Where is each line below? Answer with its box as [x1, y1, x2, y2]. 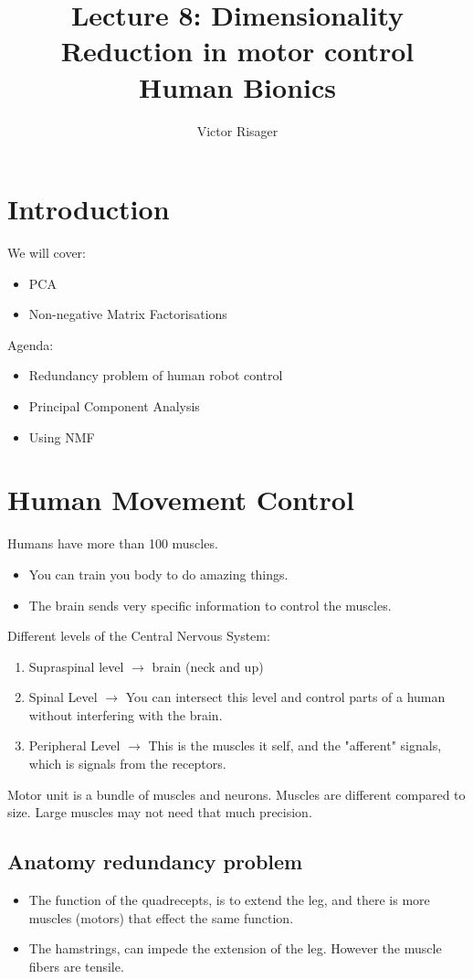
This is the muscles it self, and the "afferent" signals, [148, 736, 442, 755]
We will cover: [7, 243, 86, 262]
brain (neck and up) [152, 656, 264, 676]
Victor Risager [196, 121, 279, 140]
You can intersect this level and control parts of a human [125, 687, 446, 707]
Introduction [7, 190, 170, 228]
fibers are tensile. [28, 956, 124, 975]
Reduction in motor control [60, 32, 415, 69]
